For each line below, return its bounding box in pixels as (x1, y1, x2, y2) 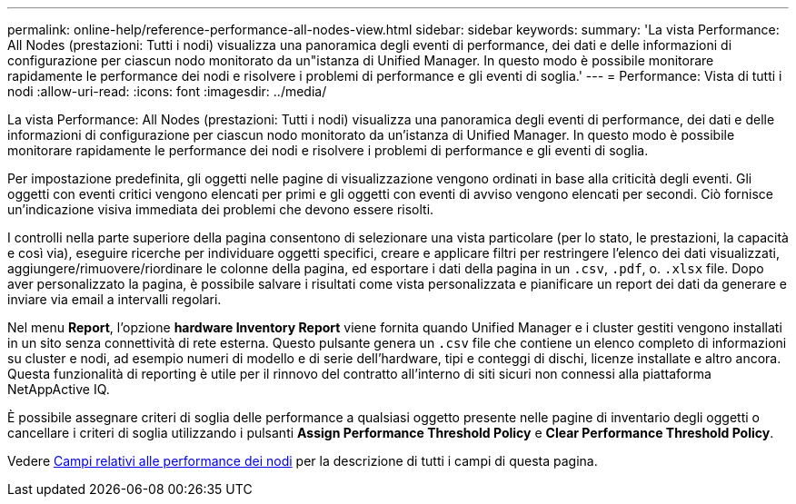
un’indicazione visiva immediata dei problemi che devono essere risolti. (7, 202, 434, 217)
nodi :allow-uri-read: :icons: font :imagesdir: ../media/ (7, 84, 327, 99)
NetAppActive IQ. (7, 381, 110, 397)
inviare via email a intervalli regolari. (7, 292, 222, 307)
